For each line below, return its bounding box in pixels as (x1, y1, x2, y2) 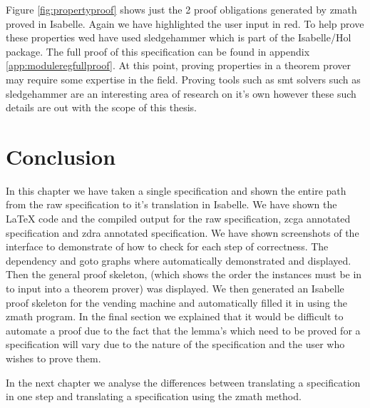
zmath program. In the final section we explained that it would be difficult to (6, 309, 344, 324)
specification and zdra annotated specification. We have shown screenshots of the (6, 225, 359, 240)
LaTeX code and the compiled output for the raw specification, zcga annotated (6, 211, 351, 226)
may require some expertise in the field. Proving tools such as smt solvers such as (6, 71, 361, 86)
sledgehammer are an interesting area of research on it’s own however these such (6, 86, 356, 101)
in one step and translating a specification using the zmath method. (6, 389, 302, 404)
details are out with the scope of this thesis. (6, 100, 197, 115)
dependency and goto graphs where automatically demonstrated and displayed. (6, 253, 351, 267)
